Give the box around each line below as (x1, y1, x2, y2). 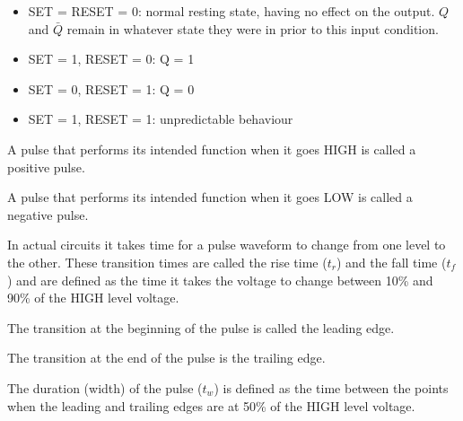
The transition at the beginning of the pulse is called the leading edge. (7, 318, 395, 337)
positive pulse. (7, 157, 85, 176)
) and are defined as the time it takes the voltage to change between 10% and (7, 270, 433, 289)
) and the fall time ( (336, 252, 447, 271)
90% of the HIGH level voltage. (7, 288, 179, 307)
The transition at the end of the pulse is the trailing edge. (7, 348, 326, 367)
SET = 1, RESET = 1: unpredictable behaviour (28, 110, 293, 128)
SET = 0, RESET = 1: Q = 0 (28, 79, 195, 98)
